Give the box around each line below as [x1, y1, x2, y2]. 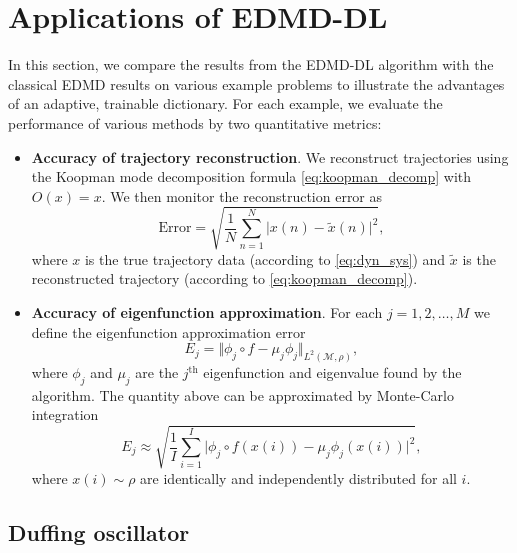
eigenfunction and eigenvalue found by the [203, 362, 462, 383]
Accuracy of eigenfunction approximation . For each [31, 302, 383, 323]
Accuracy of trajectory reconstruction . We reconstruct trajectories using [31, 146, 509, 167]
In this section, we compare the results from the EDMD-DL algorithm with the [8, 54, 494, 75]
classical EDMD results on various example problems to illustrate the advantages [8, 73, 505, 94]
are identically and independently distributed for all [140, 467, 457, 488]
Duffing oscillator [8, 516, 190, 547]
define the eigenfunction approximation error [31, 321, 306, 342]
